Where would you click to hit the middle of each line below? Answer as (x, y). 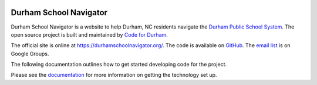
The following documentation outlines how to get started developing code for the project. (119, 65)
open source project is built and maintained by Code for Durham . (90, 34)
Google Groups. (30, 54)
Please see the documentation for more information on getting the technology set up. (114, 75)
